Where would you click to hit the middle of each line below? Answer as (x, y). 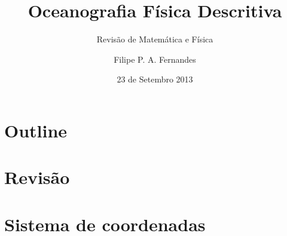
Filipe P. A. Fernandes (155, 59)
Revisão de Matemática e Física (155, 39)
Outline (36, 130)
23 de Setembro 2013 (155, 79)
